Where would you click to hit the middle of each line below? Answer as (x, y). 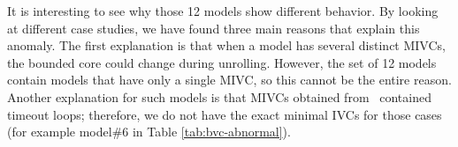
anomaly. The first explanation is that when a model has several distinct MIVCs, (226, 45)
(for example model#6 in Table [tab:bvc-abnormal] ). (149, 132)
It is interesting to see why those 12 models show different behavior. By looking (223, 11)
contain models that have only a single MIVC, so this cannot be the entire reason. (229, 80)
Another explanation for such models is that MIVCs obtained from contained (219, 96)
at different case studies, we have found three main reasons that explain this (214, 28)
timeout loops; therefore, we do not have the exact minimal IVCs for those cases (225, 114)
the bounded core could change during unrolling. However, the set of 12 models (222, 62)
